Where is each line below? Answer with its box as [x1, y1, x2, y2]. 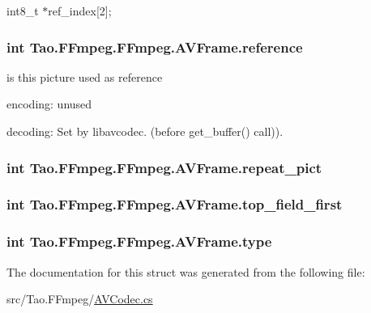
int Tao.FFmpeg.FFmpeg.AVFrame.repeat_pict [6, 157, 322, 177]
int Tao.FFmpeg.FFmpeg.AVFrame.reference [6, 36, 303, 57]
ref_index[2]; [48, 2, 112, 19]
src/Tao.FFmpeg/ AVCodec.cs [6, 290, 153, 307]
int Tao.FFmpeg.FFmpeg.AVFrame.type [6, 231, 272, 252]
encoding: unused [6, 95, 92, 112]
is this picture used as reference [6, 68, 163, 85]
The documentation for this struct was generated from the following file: [6, 263, 365, 280]
